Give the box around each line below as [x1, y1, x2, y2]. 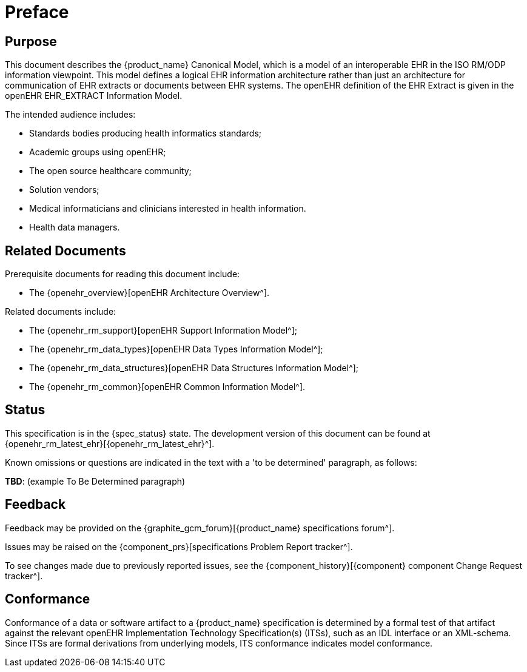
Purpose [5, 33, 57, 49]
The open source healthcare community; [29, 166, 192, 176]
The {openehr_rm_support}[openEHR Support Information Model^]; [29, 325, 297, 336]
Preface [5, 2, 69, 22]
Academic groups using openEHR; [29, 147, 166, 158]
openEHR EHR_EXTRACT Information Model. [5, 90, 183, 101]
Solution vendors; [29, 184, 99, 195]
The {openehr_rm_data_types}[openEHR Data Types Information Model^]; [29, 344, 323, 355]
